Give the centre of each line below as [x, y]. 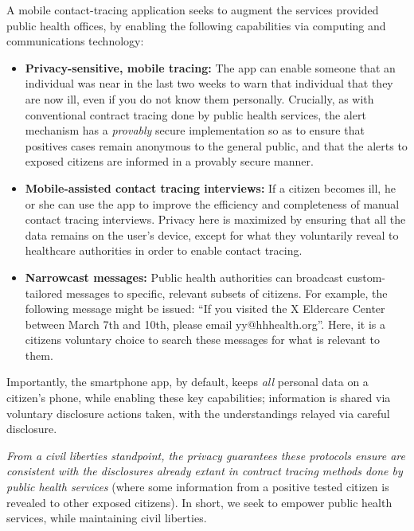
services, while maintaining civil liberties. [107, 518]
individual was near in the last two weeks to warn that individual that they [209, 83]
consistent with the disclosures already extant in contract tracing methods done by [205, 471]
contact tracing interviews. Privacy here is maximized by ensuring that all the [215, 219]
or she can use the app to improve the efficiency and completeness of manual [212, 203]
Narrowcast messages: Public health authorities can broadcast [184, 277]
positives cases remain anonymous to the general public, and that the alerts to [216, 145]
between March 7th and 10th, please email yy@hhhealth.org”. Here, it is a [205, 324]
